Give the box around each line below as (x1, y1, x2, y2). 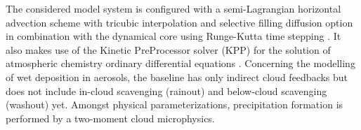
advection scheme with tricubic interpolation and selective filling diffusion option (6, 15, 353, 29)
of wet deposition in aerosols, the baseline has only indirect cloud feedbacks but (6, 69, 348, 84)
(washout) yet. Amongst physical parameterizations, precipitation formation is (6, 97, 343, 112)
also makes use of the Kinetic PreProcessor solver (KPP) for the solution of (6, 42, 331, 57)
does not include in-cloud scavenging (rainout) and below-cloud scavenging (6, 83, 327, 98)
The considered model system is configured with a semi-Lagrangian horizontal (6, 1, 341, 15)
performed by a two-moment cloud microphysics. (6, 110, 215, 125)
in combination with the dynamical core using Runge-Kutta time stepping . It (6, 29, 341, 43)
